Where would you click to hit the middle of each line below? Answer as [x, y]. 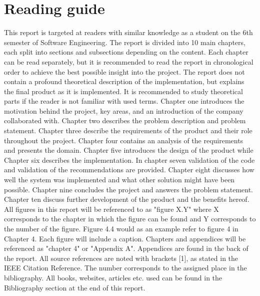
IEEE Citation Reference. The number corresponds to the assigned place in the [125, 268]
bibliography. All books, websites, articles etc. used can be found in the [113, 277]
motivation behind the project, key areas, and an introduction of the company [124, 110]
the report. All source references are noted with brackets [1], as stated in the [121, 258]
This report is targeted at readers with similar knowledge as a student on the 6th [128, 32]
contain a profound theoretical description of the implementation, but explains [124, 81]
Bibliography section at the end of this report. [75, 287]
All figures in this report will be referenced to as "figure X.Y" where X [111, 209]
